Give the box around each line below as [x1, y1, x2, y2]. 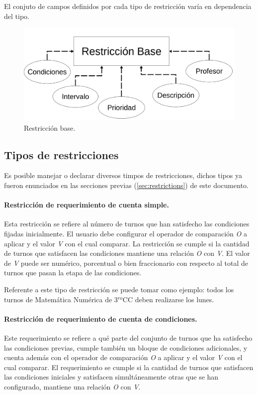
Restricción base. [24, 122, 76, 133]
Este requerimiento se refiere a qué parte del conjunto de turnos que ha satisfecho [4, 333, 253, 343]
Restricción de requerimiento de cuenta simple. [4, 199, 169, 210]
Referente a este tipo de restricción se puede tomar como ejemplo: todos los [4, 284, 234, 295]
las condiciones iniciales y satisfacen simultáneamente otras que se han [4, 372, 219, 382]
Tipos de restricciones [4, 147, 119, 162]
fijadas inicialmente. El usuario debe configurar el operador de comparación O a [4, 228, 247, 239]
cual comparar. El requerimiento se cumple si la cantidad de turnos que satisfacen [4, 362, 254, 372]
